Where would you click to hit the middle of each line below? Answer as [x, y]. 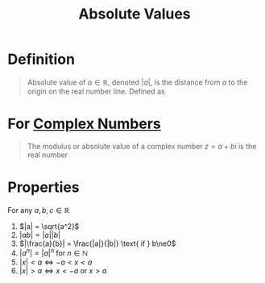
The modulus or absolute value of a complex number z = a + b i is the [142, 146]
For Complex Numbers [85, 124]
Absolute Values [135, 14]
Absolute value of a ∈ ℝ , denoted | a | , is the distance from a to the [137, 82]
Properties [43, 187]
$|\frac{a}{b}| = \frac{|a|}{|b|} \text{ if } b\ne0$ [97, 243]
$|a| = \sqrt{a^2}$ [49, 226]
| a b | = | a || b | [40, 235]
